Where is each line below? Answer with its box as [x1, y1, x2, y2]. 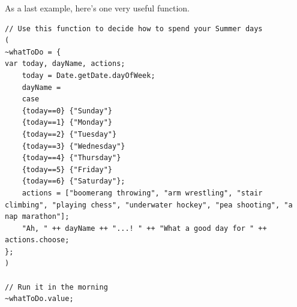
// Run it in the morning [5, 282, 108, 291]
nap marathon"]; [5, 212, 70, 221]
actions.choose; [5, 236, 70, 245]
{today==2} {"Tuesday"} [22, 130, 117, 139]
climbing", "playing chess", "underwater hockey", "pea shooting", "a [5, 200, 293, 209]
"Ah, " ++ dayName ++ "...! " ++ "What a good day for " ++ [22, 224, 267, 233]
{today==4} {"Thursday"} [22, 153, 121, 162]
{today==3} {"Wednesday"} [22, 142, 125, 151]
